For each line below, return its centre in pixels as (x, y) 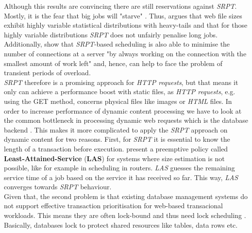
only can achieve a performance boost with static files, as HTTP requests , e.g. (120, 92)
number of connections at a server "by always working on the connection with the (125, 53)
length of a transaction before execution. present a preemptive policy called (116, 148)
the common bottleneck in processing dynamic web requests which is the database (126, 120)
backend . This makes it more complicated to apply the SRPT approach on (116, 129)
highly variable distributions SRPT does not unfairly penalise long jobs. (111, 34)
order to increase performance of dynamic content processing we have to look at (123, 110)
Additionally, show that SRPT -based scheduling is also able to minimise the (117, 44)
